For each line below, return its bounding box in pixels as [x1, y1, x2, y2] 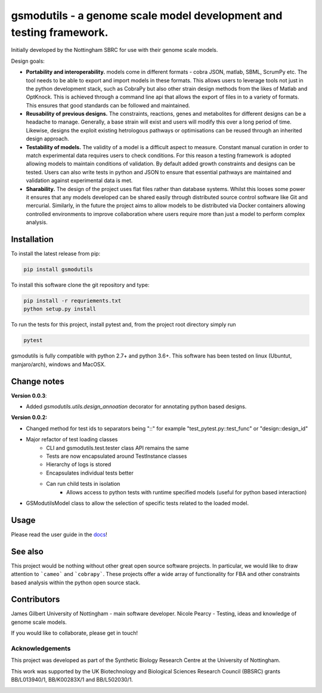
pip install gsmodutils [23, 266, 94, 273]
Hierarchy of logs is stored [46, 461, 112, 468]
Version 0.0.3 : [11, 392, 47, 399]
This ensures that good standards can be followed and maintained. [26, 101, 190, 109]
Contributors [11, 595, 60, 605]
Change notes [11, 376, 65, 386]
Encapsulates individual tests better [46, 469, 134, 476]
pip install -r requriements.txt [23, 297, 122, 304]
